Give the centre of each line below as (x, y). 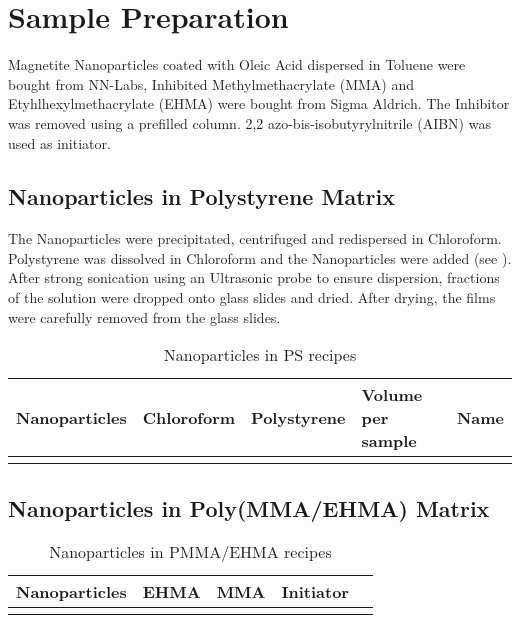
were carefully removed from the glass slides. (144, 316)
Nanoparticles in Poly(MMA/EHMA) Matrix (249, 507)
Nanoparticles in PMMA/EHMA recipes (190, 552)
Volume (392, 395)
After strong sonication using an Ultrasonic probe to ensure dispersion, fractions (254, 277)
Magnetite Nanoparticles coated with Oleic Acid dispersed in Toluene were (237, 64)
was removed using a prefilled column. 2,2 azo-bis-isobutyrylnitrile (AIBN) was (249, 122)
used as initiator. (59, 142)
